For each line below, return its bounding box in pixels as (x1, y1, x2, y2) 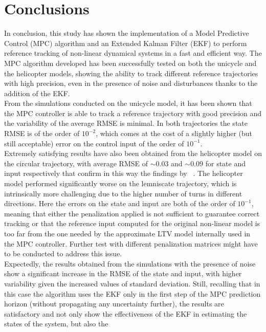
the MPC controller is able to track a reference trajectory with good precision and (4, 107, 262, 118)
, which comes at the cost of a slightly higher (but (96, 128, 253, 139)
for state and (205, 158, 246, 168)
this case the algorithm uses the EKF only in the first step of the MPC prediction (4, 288, 261, 299)
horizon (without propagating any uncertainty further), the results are (4, 298, 224, 309)
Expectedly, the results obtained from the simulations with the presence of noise (4, 258, 256, 269)
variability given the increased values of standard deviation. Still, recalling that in (4, 278, 260, 289)
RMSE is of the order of (4, 128, 80, 139)
